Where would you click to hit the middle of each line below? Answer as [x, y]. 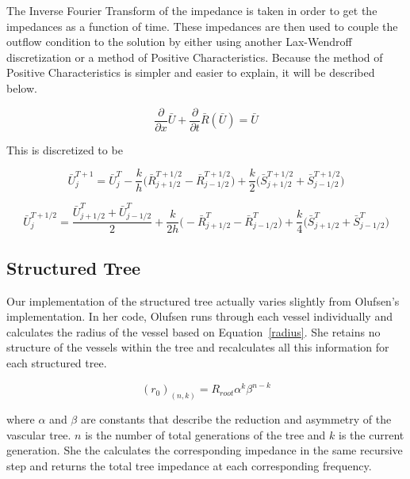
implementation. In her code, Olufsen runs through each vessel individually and [199, 316]
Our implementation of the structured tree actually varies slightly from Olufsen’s [203, 300]
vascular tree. [39, 434]
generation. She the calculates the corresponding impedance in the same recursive [205, 450]
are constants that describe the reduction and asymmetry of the [236, 419]
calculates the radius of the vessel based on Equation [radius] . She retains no [194, 331]
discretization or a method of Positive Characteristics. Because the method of [195, 57]
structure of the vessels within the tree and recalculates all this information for [198, 347]
